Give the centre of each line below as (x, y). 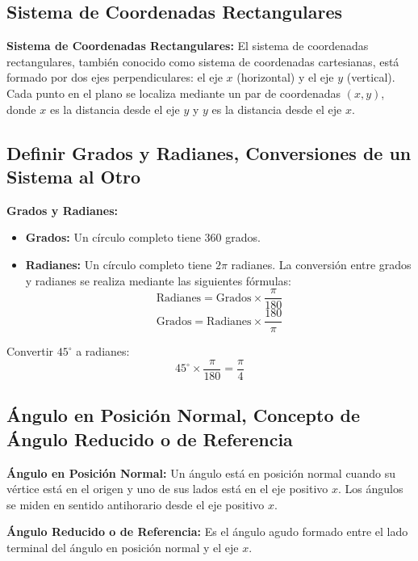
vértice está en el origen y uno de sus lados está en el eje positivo (167, 489)
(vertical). (371, 77)
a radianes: (103, 351)
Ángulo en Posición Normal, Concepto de (183, 415)
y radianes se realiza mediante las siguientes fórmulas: (158, 280)
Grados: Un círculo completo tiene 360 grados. (143, 237)
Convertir (30, 351)
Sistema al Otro (74, 176)
